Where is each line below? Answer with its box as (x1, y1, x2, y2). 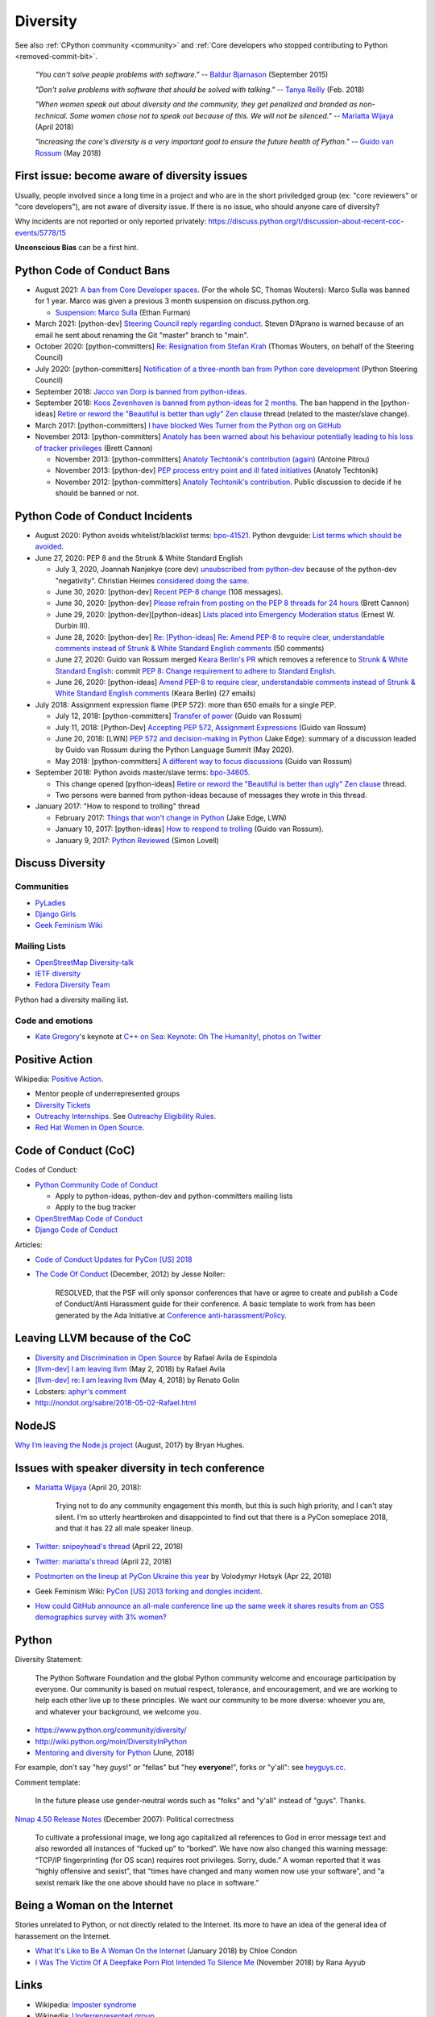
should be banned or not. (55, 488, 139, 498)
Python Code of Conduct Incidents (14, 509, 193, 523)
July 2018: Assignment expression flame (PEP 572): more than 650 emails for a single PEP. (35, 699, 337, 709)
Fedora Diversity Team (35, 980, 110, 990)
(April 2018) (35, 122, 74, 132)
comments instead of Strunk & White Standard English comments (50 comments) (55, 643, 325, 653)
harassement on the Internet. (14, 1931, 112, 1940)
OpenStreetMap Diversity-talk (35, 957, 135, 967)
